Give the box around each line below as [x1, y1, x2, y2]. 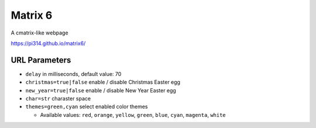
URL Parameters [11, 55, 71, 65]
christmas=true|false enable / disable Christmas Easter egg [25, 79, 181, 86]
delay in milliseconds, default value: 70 [25, 70, 122, 77]
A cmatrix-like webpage [11, 29, 68, 36]
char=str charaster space [25, 95, 91, 102]
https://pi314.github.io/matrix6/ [11, 40, 86, 47]
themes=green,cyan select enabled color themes [25, 103, 149, 110]
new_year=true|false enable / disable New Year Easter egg [25, 87, 177, 94]
